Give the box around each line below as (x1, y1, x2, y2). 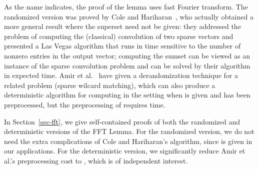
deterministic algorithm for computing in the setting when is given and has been (4, 89, 250, 100)
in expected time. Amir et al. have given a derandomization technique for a (4, 70, 238, 80)
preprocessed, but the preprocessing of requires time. (4, 99, 165, 109)
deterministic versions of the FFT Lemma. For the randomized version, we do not (4, 126, 254, 136)
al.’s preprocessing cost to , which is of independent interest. (4, 155, 188, 165)
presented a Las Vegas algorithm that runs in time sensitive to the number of (4, 40, 241, 51)
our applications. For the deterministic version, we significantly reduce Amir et (4, 145, 245, 156)
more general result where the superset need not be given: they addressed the (4, 21, 241, 31)
